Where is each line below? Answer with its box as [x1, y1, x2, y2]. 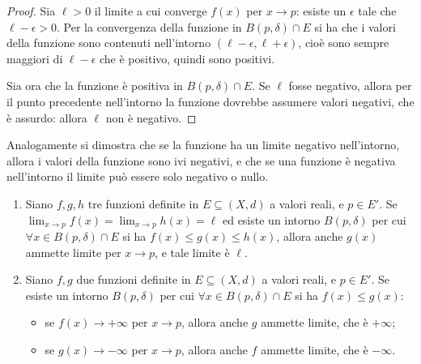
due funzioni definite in [76, 271, 191, 288]
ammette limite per [25, 243, 121, 260]
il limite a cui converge [94, 2, 207, 19]
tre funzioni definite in [87, 195, 199, 212]
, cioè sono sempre [298, 34, 389, 51]
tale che [358, 2, 397, 19]
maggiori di [6, 49, 63, 66]
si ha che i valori [314, 18, 396, 35]
